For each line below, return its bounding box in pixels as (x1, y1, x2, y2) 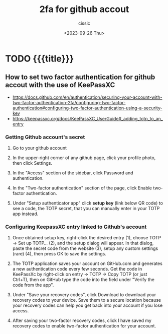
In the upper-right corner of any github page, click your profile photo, (12, 155, 156, 161)
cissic (78, 20, 90, 26)
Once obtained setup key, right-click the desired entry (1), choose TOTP (12, 235, 161, 241)
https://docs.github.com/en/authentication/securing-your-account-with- (12, 94, 162, 100)
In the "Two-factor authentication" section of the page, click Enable (12, 185, 152, 191)
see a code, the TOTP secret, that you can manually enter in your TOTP (12, 206, 160, 212)
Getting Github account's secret (5, 133, 85, 141)
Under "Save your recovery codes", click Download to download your (12, 292, 156, 298)
